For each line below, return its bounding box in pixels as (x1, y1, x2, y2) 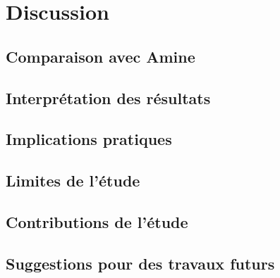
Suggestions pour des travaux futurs (6, 252, 275, 274)
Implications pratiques (6, 128, 172, 150)
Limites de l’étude (6, 170, 140, 191)
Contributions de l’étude (6, 210, 188, 232)
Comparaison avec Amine (6, 45, 195, 67)
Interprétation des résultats (6, 87, 211, 108)
